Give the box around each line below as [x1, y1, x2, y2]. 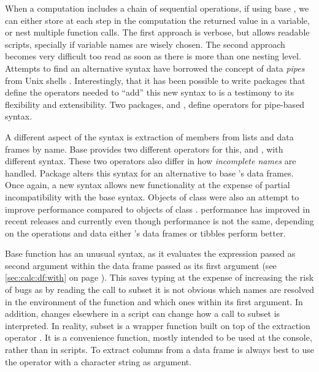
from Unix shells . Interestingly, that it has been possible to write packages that [5, 74, 306, 86]
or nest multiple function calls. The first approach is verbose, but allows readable [5, 26, 310, 39]
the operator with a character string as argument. [5, 355, 192, 368]
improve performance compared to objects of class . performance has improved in [5, 202, 310, 215]
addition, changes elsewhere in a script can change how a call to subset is [5, 307, 280, 320]
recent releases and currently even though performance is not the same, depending [5, 214, 314, 227]
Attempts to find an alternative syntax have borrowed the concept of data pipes [5, 61, 305, 74]
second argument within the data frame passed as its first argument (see [5, 259, 277, 271]
